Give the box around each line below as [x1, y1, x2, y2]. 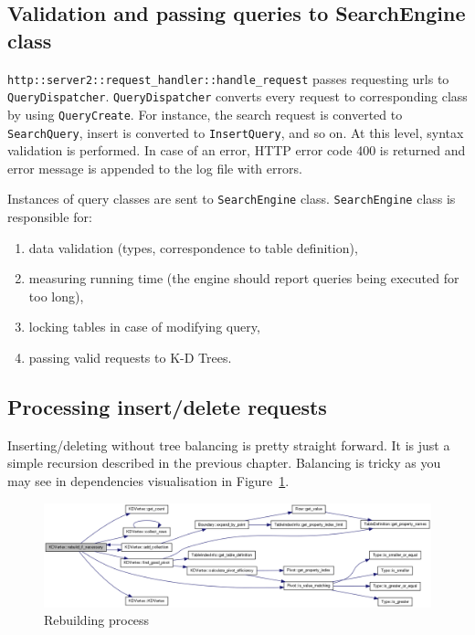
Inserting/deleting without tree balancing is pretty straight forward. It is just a [7, 435, 450, 454]
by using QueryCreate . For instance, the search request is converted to [7, 104, 403, 123]
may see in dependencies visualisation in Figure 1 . [7, 471, 290, 491]
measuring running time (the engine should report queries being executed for [28, 269, 459, 288]
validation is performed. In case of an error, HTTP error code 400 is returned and [7, 141, 466, 160]
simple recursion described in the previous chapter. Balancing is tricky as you [7, 453, 441, 472]
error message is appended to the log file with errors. [7, 158, 302, 177]
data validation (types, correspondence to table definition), [28, 238, 358, 257]
